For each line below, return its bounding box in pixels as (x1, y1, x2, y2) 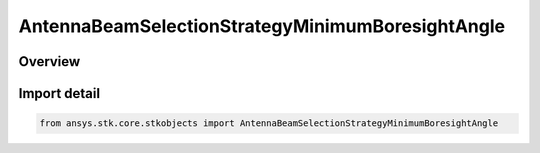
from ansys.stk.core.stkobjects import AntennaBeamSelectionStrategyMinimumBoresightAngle (39, 118, 499, 129)
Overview (18, 53, 81, 70)
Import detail (18, 85, 100, 102)
